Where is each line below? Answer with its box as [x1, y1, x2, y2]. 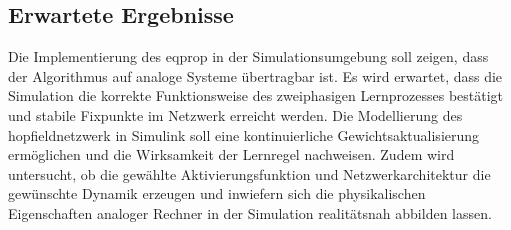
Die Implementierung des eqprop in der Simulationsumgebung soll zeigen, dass [8, 46, 489, 67]
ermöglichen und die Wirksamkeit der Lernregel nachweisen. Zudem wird [8, 144, 455, 165]
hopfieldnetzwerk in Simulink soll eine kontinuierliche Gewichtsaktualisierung [8, 124, 480, 145]
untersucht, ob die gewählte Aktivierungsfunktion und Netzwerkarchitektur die [8, 163, 491, 184]
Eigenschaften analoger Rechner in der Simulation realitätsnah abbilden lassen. [8, 202, 492, 223]
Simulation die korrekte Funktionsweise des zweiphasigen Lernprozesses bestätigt [8, 85, 504, 106]
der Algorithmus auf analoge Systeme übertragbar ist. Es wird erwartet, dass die [8, 65, 503, 86]
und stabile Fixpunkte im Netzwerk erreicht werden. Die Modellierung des [8, 104, 463, 125]
